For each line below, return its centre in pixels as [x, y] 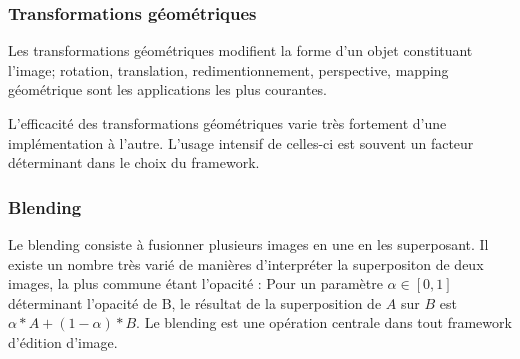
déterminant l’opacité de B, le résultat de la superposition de [195, 302]
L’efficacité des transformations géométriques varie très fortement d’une [227, 123]
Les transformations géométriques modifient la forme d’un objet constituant [240, 50]
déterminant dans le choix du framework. [134, 162]
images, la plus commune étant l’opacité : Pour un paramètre [195, 283]
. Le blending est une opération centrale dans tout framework [324, 322]
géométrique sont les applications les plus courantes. [168, 89]
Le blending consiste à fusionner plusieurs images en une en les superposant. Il [248, 244]
